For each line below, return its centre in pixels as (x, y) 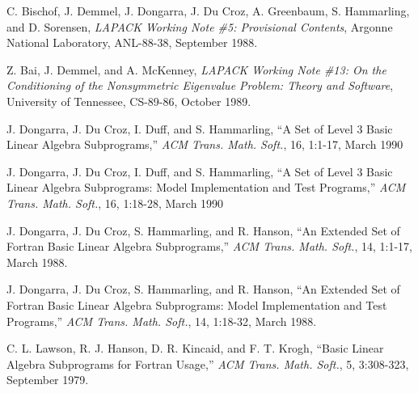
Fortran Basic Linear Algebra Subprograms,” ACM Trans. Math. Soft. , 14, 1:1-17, (209, 246)
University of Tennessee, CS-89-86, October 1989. (129, 101)
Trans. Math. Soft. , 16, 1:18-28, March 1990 (115, 203)
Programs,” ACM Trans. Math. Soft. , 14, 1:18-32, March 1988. (162, 321)
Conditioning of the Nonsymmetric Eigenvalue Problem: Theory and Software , (200, 85)
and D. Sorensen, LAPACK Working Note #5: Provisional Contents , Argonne (200, 26)
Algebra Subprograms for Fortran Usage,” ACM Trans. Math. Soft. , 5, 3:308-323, (208, 363)
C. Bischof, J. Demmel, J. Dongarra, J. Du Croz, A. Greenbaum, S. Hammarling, (208, 11)
